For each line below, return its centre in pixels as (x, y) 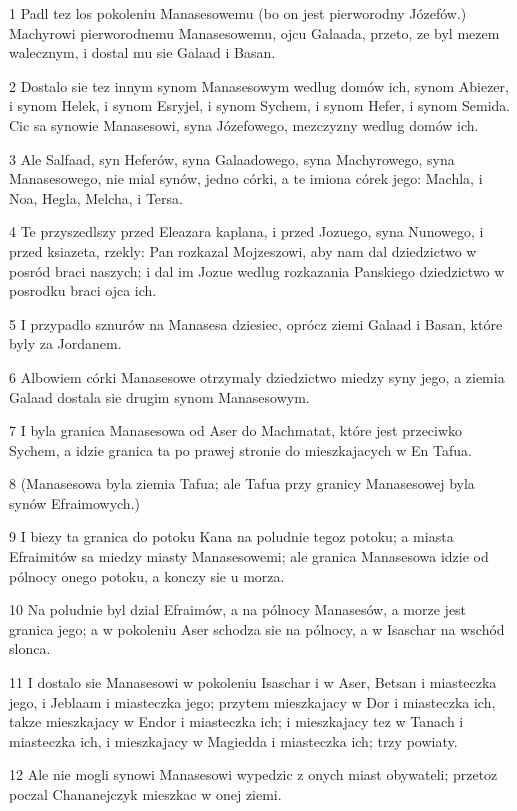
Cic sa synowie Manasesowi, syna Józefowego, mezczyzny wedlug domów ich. (244, 124)
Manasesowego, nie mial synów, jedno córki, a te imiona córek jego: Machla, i (246, 178)
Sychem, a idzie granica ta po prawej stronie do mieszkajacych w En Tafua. (240, 449)
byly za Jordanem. (65, 343)
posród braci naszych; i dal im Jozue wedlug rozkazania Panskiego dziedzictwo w (257, 270)
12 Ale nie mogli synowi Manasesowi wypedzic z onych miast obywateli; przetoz (253, 774)
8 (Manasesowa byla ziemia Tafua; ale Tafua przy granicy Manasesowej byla (242, 483)
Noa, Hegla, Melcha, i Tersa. (96, 197)
